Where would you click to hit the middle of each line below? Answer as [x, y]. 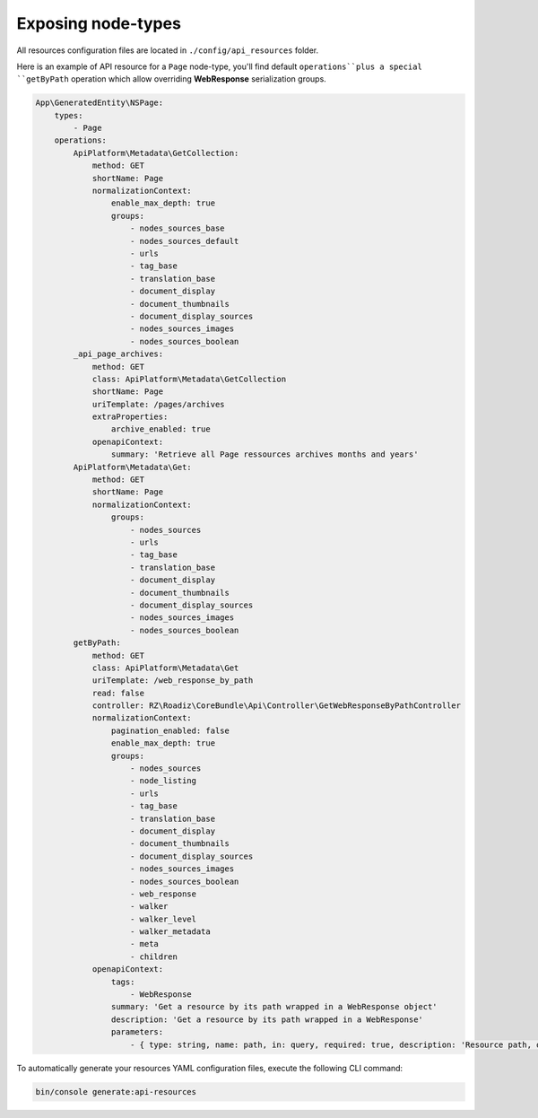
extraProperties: [130, 417]
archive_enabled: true [161, 429]
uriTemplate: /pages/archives [158, 404]
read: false [118, 693]
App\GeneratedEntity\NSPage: [100, 103]
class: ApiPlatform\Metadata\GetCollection [189, 379]
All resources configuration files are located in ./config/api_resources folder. [168, 50]
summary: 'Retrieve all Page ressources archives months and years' [265, 454]
